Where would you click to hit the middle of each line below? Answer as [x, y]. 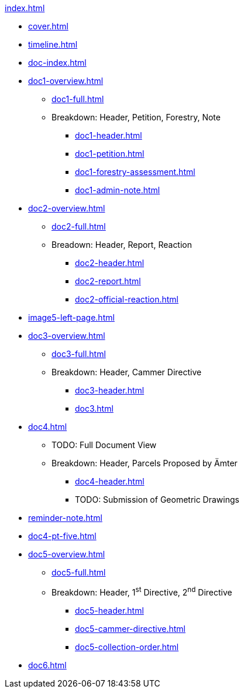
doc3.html [94, 408]
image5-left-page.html [71, 317]
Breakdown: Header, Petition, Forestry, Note [136, 117]
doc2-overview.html [67, 208]
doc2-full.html [79, 226]
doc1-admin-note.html [118, 190]
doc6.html [47, 665]
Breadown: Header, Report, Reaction [122, 245]
